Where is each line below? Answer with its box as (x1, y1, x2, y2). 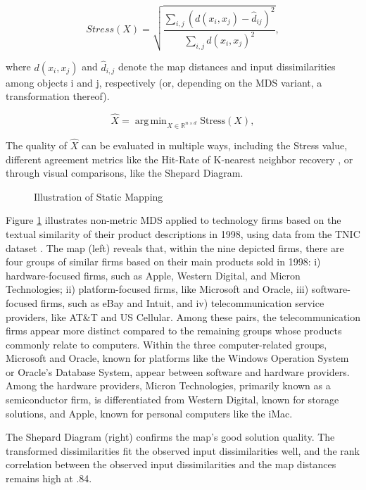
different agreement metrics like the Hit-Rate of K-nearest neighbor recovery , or (6, 151, 353, 166)
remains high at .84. (6, 471, 92, 486)
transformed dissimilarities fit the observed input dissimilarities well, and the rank (6, 443, 360, 458)
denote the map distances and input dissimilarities (118, 59, 336, 74)
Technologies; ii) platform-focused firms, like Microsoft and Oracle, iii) (6, 282, 309, 296)
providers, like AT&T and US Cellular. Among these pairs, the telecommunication (6, 309, 360, 324)
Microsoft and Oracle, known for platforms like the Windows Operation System (6, 351, 349, 365)
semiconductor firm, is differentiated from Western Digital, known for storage (6, 392, 339, 407)
